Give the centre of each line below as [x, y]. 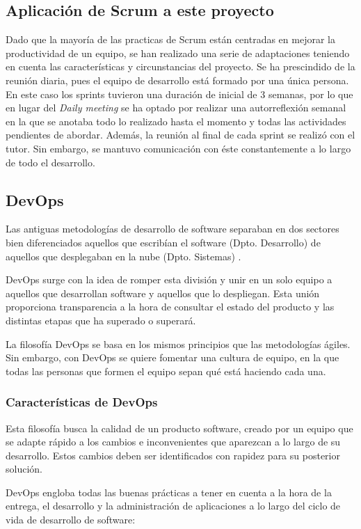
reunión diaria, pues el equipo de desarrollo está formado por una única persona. [177, 80]
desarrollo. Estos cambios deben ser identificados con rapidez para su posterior [173, 455]
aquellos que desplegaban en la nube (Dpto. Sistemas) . [123, 256]
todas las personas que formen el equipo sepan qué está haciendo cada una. [166, 371]
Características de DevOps [82, 402]
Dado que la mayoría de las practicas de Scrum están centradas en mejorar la [170, 39]
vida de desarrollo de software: [71, 520]
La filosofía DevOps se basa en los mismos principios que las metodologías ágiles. [178, 344]
